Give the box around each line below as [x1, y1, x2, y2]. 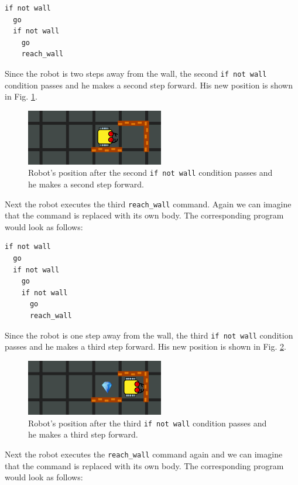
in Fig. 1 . [5, 90, 37, 103]
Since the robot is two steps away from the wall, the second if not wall [5, 67, 267, 79]
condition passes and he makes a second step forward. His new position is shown [5, 78, 293, 91]
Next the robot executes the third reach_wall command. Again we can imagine [5, 197, 292, 210]
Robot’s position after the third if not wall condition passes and [28, 416, 267, 429]
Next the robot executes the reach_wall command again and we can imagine [5, 448, 283, 460]
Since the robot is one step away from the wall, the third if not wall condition [5, 329, 293, 341]
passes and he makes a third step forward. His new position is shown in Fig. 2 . [5, 340, 286, 353]
